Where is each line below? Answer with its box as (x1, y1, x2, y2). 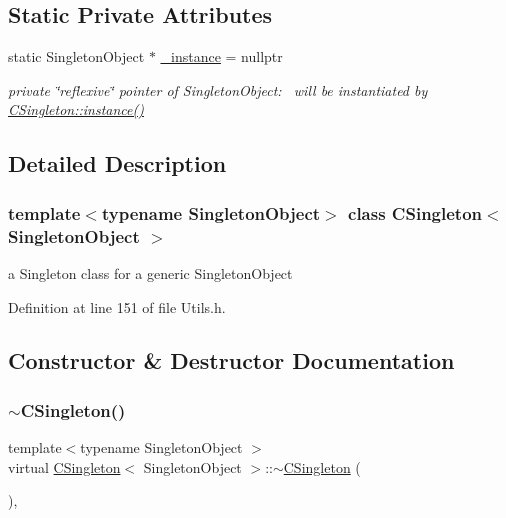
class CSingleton (348, 200, 482, 225)
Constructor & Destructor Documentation (8, 345, 455, 376)
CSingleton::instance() (8, 99, 144, 120)
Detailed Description (8, 148, 227, 179)
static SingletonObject (8, 46, 145, 67)
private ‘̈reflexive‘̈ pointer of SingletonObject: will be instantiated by (8, 79, 428, 100)
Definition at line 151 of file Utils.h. (8, 296, 226, 317)
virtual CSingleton (8, 456, 121, 477)
